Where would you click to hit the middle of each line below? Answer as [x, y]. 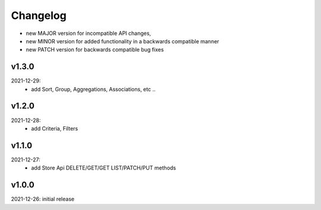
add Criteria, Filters [55, 128]
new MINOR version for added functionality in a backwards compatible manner [122, 41]
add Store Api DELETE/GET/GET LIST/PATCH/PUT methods [104, 168]
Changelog [39, 15]
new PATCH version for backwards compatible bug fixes [95, 50]
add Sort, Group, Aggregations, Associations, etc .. [93, 89]
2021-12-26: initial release [43, 199]
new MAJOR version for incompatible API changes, [89, 33]
